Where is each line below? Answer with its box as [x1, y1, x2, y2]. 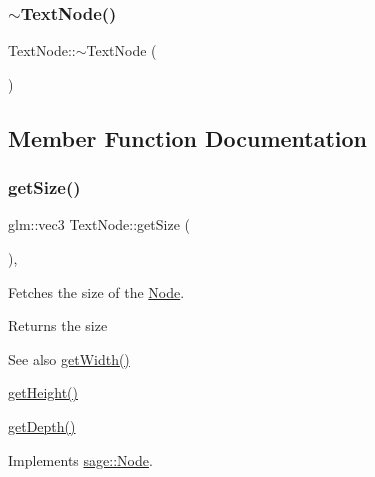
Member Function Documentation [8, 122, 368, 153]
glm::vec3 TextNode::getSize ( [8, 214, 190, 235]
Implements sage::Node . [8, 449, 153, 470]
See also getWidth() [8, 348, 130, 369]
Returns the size [8, 315, 108, 336]
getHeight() [8, 382, 78, 403]
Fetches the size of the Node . [8, 281, 185, 302]
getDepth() [8, 415, 76, 436]
